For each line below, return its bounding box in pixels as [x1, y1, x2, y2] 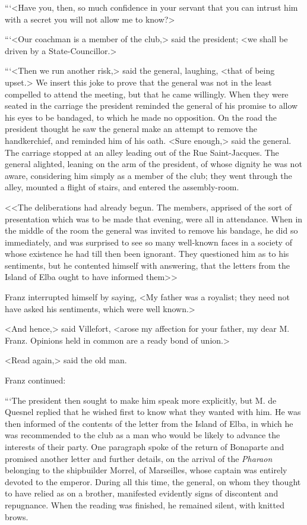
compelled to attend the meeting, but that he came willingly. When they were [5, 87, 289, 100]
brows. [5, 510, 29, 523]
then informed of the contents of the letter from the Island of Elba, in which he [5, 417, 293, 429]
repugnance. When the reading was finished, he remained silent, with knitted [5, 498, 284, 511]
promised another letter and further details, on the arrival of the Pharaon [5, 452, 273, 464]
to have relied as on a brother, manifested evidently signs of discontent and [5, 487, 278, 499]
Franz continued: [5, 374, 66, 386]
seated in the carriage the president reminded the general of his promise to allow [5, 99, 298, 112]
